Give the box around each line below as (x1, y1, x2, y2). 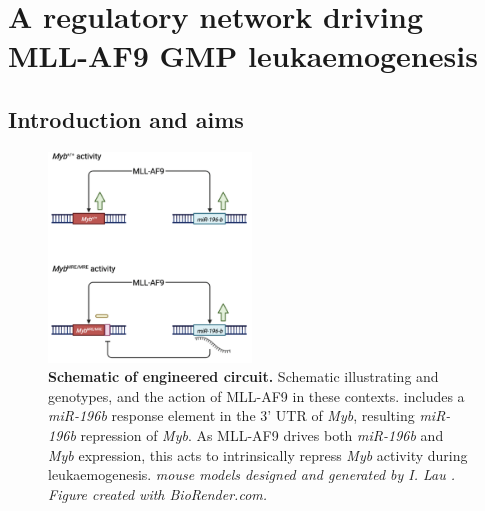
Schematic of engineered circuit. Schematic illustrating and (48, 366, 439, 387)
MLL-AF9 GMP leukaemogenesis (8, 35, 478, 76)
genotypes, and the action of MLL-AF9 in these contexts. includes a (48, 385, 465, 406)
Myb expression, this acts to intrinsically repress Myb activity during (48, 444, 468, 465)
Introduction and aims (8, 103, 244, 134)
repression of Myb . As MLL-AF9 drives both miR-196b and (80, 425, 444, 446)
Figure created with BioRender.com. (48, 483, 268, 504)
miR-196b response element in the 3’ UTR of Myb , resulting (48, 405, 415, 426)
